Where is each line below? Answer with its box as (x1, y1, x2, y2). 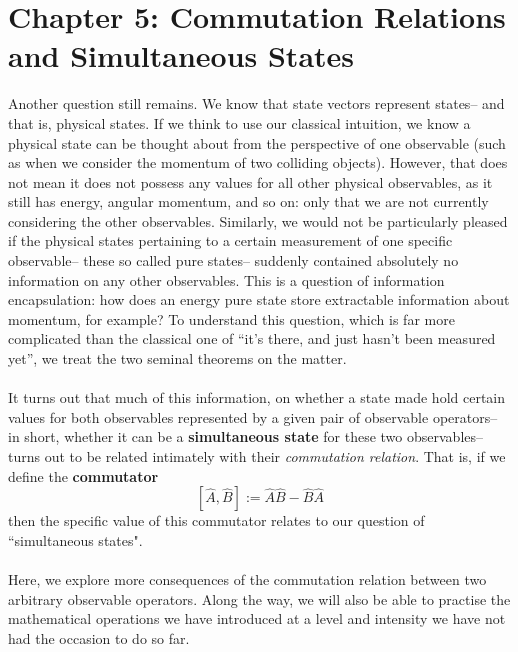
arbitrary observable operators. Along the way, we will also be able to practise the (8, 588, 511, 609)
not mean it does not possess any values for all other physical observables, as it (8, 171, 493, 192)
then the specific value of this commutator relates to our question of (8, 510, 425, 531)
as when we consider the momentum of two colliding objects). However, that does (8, 152, 508, 173)
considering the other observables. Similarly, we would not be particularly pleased (8, 210, 508, 231)
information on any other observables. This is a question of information (8, 269, 445, 290)
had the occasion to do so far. (8, 627, 190, 648)
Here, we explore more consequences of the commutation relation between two (8, 568, 487, 589)
